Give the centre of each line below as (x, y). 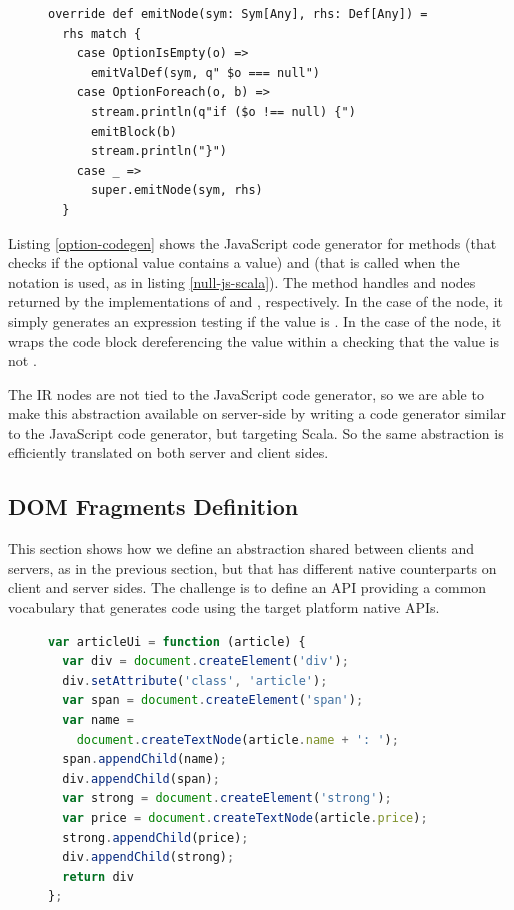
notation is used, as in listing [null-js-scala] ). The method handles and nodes (242, 281)
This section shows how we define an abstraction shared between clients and (241, 548)
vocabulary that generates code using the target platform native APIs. (224, 607)
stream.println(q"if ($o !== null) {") (223, 111)
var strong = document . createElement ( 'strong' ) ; (227, 798)
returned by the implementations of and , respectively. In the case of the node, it (256, 301)
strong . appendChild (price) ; (155, 837)
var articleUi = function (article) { (177, 641)
